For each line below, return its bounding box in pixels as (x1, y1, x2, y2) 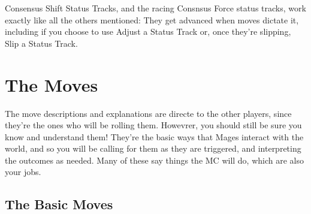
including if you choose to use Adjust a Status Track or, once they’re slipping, (5, 25, 291, 38)
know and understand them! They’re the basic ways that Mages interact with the (5, 130, 304, 143)
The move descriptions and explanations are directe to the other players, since (5, 107, 292, 119)
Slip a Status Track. (5, 37, 78, 49)
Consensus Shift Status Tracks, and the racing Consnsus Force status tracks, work (5, 2, 306, 14)
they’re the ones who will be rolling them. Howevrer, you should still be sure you (5, 119, 302, 131)
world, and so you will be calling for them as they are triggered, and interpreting (5, 142, 301, 155)
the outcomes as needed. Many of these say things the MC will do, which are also (5, 153, 304, 166)
